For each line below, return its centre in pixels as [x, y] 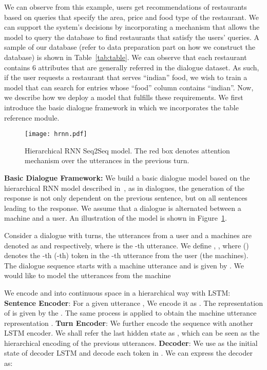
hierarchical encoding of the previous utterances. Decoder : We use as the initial [131, 343]
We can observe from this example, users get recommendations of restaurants [126, 7]
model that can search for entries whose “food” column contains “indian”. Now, [129, 87]
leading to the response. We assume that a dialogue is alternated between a [123, 208]
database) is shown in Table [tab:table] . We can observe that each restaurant [126, 57]
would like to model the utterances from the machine [88, 275]
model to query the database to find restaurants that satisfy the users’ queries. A [132, 37]
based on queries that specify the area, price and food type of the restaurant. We [131, 17]
